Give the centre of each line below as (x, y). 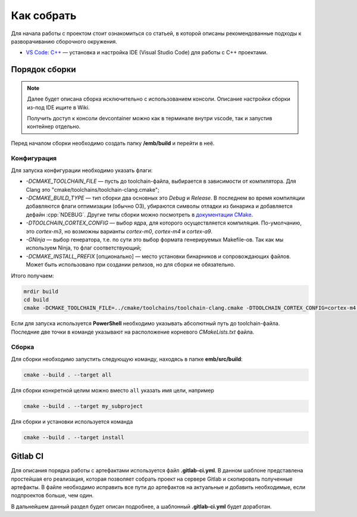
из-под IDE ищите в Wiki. (58, 107)
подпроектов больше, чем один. (52, 496)
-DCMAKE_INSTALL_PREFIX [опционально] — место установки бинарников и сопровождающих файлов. (158, 256)
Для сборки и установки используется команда (72, 421)
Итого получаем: (32, 275)
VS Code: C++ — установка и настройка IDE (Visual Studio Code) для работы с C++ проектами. (147, 52)
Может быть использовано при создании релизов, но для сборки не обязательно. (131, 264)
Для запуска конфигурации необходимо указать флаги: (82, 170)
